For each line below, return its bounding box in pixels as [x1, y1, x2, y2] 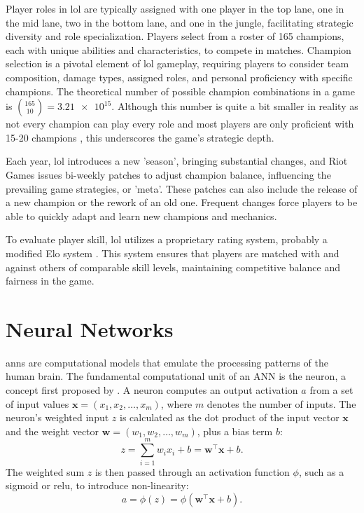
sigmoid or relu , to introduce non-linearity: [6, 478, 189, 493]
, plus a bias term [197, 423, 273, 438]
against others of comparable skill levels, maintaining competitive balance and [6, 259, 340, 274]
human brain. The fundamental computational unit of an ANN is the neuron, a [6, 369, 346, 383]
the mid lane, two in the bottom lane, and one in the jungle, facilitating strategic [6, 15, 353, 29]
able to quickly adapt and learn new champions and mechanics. [6, 208, 277, 223]
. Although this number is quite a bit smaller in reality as [111, 99, 358, 114]
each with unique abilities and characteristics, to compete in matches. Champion [6, 42, 351, 57]
